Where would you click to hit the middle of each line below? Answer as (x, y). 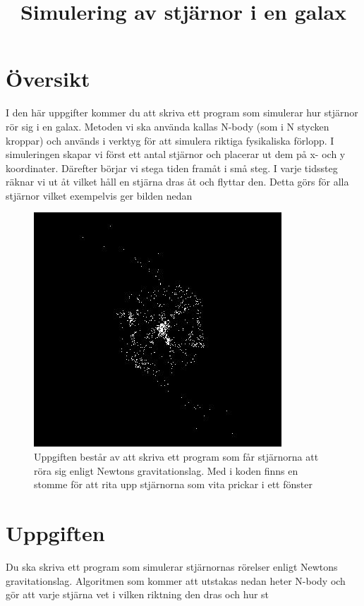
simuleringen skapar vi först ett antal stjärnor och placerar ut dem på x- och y (176, 154)
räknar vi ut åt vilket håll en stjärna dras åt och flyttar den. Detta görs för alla (177, 182)
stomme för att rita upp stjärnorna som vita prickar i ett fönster (173, 484)
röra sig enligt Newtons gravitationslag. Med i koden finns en (166, 470)
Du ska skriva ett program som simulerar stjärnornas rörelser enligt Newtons (172, 566)
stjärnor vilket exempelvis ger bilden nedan (99, 195)
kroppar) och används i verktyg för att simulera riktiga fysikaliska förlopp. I (170, 140)
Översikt (48, 79)
